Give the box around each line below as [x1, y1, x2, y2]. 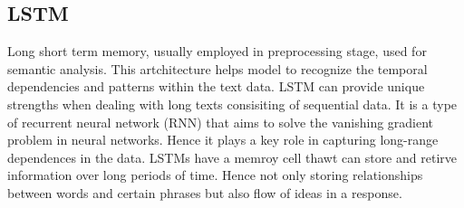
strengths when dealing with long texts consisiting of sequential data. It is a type [7, 94, 458, 113]
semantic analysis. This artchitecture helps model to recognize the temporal [7, 59, 428, 78]
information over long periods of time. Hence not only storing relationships [7, 165, 423, 184]
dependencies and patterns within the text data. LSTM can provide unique [7, 77, 425, 96]
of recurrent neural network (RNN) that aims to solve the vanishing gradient [7, 112, 434, 131]
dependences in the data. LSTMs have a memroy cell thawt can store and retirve [7, 147, 457, 166]
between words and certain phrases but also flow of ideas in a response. [7, 183, 402, 202]
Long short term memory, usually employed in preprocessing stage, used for [7, 42, 427, 61]
